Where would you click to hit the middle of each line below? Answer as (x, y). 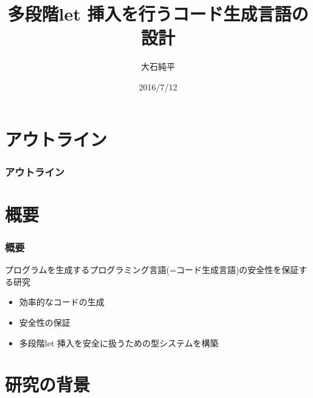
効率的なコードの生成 (62, 302)
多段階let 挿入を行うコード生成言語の (158, 14)
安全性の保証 (45, 322)
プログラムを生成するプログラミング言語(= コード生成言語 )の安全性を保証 (152, 270)
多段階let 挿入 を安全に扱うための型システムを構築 (119, 342)
